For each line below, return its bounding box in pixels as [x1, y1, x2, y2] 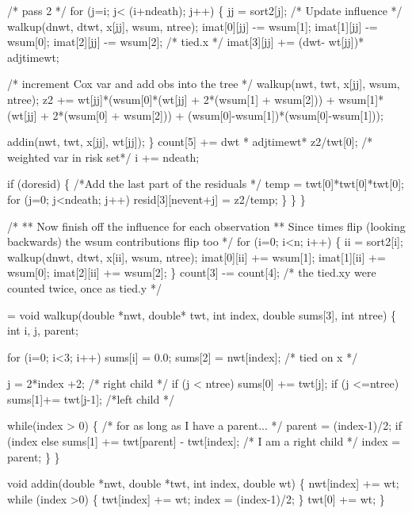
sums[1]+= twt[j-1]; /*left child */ [7, 390, 174, 407]
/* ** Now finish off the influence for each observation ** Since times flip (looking [7, 217, 406, 234]
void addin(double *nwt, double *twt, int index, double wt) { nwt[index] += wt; [7, 475, 399, 492]
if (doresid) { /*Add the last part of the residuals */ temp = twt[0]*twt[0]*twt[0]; [7, 175, 404, 192]
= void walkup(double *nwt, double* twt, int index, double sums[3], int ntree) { [7, 306, 397, 323]
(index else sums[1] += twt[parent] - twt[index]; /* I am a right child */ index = [7, 433, 401, 450]
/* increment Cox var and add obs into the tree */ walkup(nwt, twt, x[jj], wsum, [7, 75, 400, 92]
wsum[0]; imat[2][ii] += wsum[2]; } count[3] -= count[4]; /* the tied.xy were [7, 264, 376, 281]
